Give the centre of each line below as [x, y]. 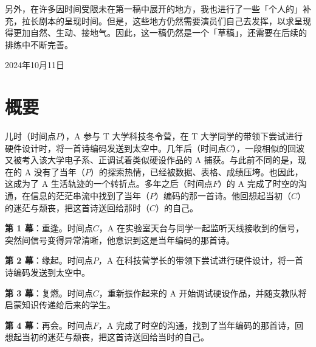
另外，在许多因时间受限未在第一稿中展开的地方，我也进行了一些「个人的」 [154, 9]
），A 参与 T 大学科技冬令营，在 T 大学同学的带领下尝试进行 [182, 136]
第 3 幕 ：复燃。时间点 [49, 293]
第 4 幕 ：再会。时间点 [49, 325]
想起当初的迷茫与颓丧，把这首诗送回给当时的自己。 [107, 337]
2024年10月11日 [35, 65]
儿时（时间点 [30, 136]
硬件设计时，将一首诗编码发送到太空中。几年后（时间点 [115, 148]
